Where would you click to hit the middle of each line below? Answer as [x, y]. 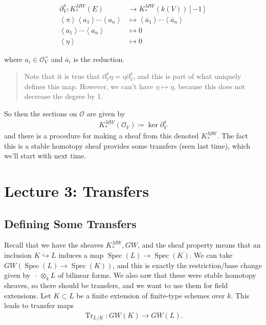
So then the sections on [41, 113]
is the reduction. [99, 59]
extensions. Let [28, 295]
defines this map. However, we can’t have [89, 86]
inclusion [18, 255]
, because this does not [209, 86]
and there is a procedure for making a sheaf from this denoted [102, 136]
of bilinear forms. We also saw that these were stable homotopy [157, 275]
